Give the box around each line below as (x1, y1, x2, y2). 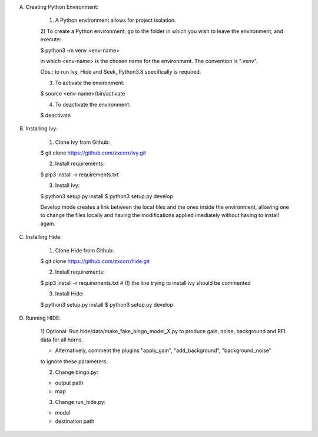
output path (55, 379, 84, 386)
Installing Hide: (25, 234, 62, 241)
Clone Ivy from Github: (55, 139, 110, 146)
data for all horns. (40, 336, 84, 343)
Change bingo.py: (55, 369, 98, 376)
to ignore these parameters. (40, 357, 108, 365)
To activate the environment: (55, 79, 125, 86)
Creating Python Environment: (25, 4, 99, 10)
